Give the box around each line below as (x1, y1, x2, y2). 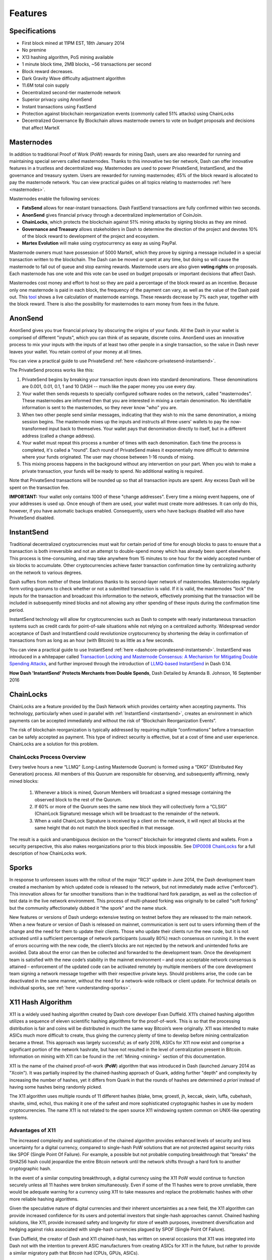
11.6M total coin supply (22, 82, 70, 88)
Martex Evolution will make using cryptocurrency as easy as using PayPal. (22, 240, 177, 246)
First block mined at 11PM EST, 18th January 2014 (22, 40, 125, 46)
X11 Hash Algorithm (9, 998, 73, 1006)
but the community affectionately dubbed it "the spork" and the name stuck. (9, 905, 168, 911)
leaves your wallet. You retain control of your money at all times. (9, 348, 143, 355)
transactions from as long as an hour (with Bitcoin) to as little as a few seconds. (9, 638, 174, 644)
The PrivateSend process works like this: (9, 367, 94, 373)
